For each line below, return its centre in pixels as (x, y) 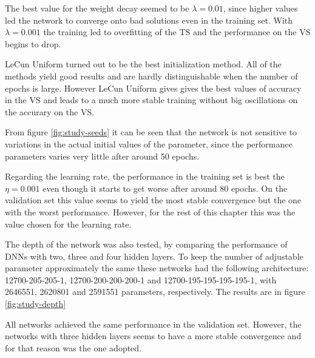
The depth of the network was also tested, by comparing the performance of (146, 244)
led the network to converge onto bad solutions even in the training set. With (149, 20)
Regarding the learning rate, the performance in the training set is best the (145, 176)
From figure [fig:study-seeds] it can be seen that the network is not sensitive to (151, 132)
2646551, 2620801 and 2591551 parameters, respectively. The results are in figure (155, 292)
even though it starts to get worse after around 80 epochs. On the (165, 188)
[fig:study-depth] (36, 304)
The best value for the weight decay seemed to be (97, 8)
